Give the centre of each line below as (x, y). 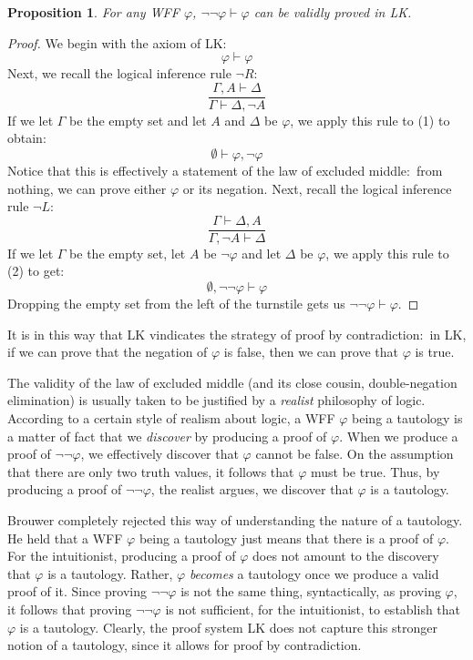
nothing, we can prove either (87, 188)
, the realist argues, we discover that (252, 489)
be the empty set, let (128, 253)
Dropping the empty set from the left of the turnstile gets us (176, 304)
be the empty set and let (138, 120)
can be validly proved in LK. (333, 12)
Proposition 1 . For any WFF (93, 12)
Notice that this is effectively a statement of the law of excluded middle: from (225, 171)
